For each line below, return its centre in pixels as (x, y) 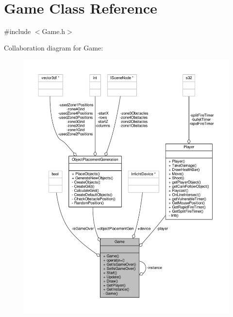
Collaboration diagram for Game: (54, 47)
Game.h (54, 31)
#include (17, 31)
